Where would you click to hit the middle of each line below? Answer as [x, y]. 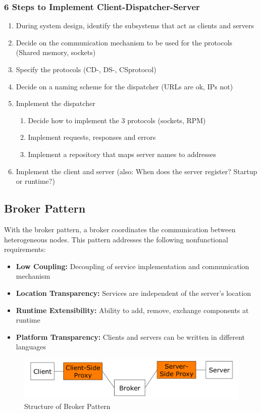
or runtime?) [35, 181]
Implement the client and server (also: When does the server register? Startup [137, 171]
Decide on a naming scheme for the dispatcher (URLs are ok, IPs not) [124, 86]
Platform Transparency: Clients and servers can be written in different [130, 337]
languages [31, 347]
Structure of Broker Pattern [67, 406]
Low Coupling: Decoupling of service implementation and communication [133, 266]
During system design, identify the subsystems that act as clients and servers [135, 25]
